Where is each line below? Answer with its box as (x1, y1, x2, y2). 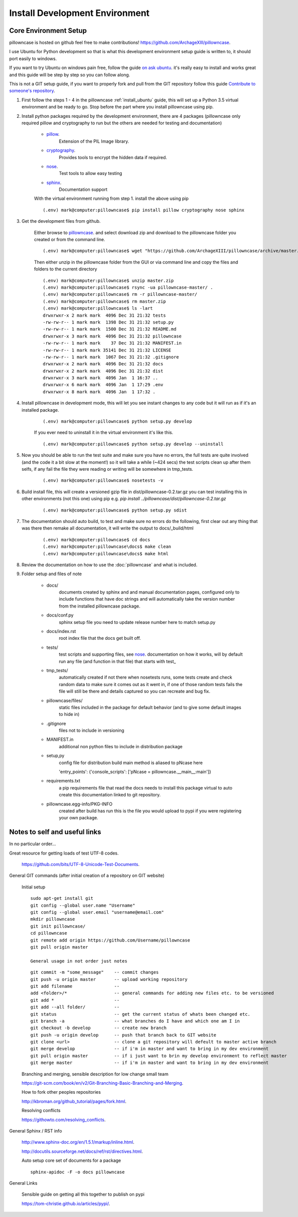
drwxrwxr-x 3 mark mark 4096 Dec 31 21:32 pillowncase (43, 333, 182, 339)
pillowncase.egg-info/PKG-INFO (46, 801, 113, 807)
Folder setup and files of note (21, 571, 82, 577)
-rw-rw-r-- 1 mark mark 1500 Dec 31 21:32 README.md (43, 326, 176, 332)
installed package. (21, 407, 59, 413)
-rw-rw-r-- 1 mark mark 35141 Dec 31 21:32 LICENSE (43, 347, 171, 353)
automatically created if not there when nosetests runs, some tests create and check (59, 674, 232, 681)
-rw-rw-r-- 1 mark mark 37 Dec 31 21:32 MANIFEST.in (43, 341, 182, 346)
